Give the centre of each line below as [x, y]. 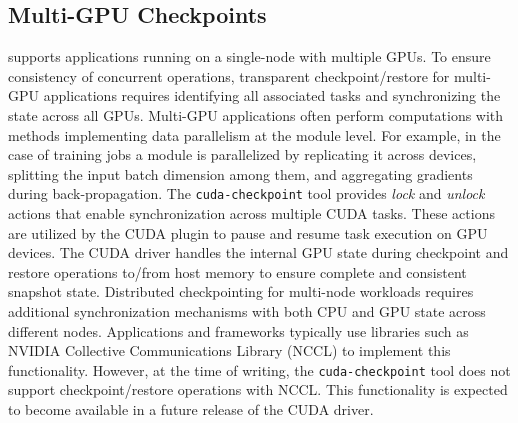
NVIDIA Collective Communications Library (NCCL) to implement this [229, 350]
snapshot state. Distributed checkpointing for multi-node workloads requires [241, 291]
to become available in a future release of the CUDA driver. [191, 409]
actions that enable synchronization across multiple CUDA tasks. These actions [251, 213]
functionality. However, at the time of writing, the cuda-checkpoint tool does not [259, 369]
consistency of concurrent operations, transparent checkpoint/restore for [229, 75]
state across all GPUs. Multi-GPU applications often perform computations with [256, 114]
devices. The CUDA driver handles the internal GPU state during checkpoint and [258, 252]
